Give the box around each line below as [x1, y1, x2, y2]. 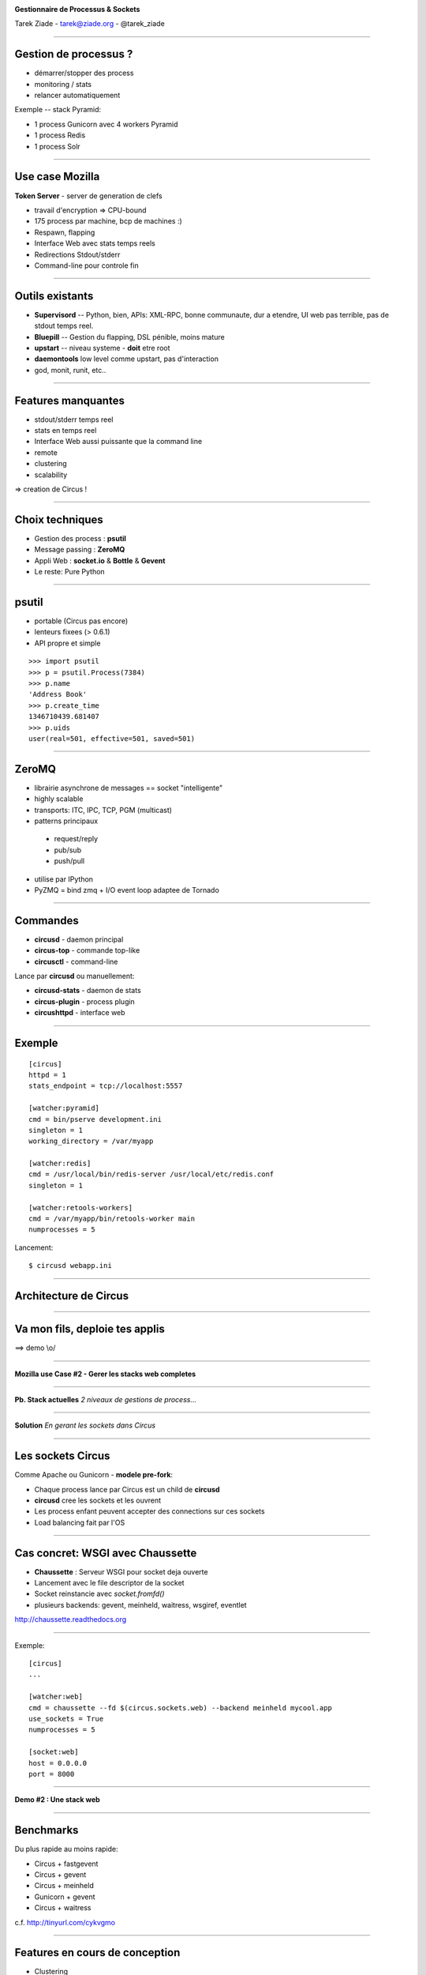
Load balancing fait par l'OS [34, 1518, 125, 1527]
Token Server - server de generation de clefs [14, 190, 163, 201]
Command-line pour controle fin [34, 261, 139, 270]
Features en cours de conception [14, 1946, 181, 1959]
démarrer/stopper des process [34, 68, 134, 78]
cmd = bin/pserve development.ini [28, 1115, 162, 1123]
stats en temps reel [34, 426, 97, 435]
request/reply [54, 834, 99, 844]
